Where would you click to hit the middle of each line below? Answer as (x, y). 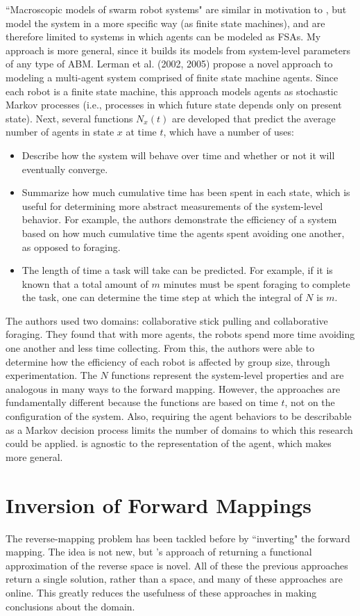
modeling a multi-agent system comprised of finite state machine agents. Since (172, 77)
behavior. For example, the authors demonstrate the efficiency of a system (179, 219)
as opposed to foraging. (71, 246)
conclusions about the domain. (70, 606)
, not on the (310, 402)
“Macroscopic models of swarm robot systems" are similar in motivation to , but (176, 9)
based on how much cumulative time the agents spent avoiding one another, (183, 233)
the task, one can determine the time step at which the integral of (162, 297)
